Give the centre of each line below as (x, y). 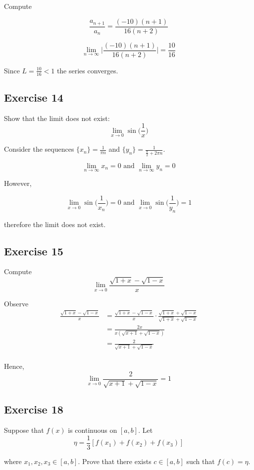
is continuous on (93, 430)
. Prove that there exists (115, 461)
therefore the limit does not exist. (55, 224)
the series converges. (87, 70)
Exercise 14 (34, 97)
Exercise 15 (34, 251)
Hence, (14, 366)
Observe (16, 303)
